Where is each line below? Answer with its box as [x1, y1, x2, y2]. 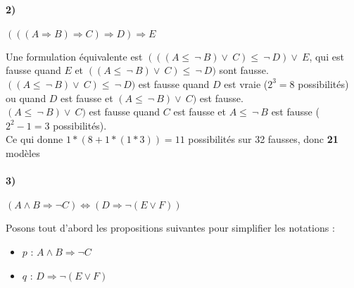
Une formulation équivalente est [6, 49, 143, 63]
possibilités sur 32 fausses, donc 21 [188, 132, 339, 146]
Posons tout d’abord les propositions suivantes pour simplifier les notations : [6, 220, 335, 235]
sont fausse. [219, 63, 269, 77]
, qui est [309, 49, 344, 63]
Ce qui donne [6, 132, 63, 146]
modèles [6, 145, 40, 160]
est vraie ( [224, 76, 268, 91]
